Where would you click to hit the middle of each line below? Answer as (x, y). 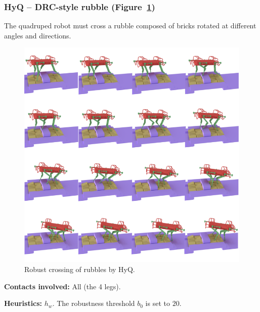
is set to (158, 303)
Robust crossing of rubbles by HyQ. (80, 269)
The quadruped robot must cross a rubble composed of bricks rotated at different (130, 26)
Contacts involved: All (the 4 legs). (62, 286)
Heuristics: (23, 303)
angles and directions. (38, 35)
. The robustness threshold (94, 303)
